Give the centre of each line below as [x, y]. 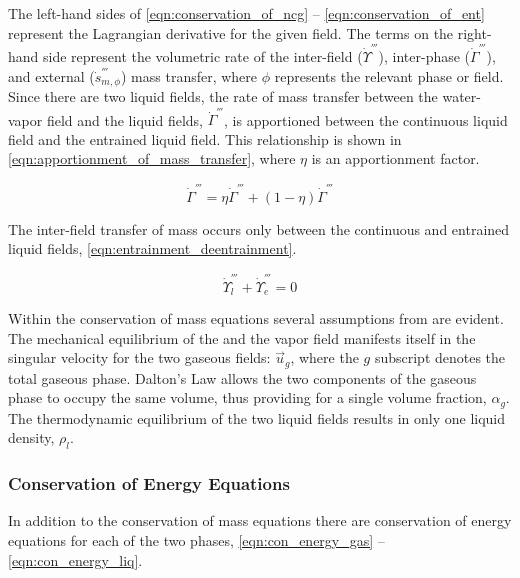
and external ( [51, 75]
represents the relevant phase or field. [389, 75]
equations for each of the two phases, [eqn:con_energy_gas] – [196, 540]
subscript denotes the [440, 357]
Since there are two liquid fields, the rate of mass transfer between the [223, 95]
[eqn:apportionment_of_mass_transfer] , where [152, 158]
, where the [324, 357]
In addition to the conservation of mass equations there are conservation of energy [260, 520]
